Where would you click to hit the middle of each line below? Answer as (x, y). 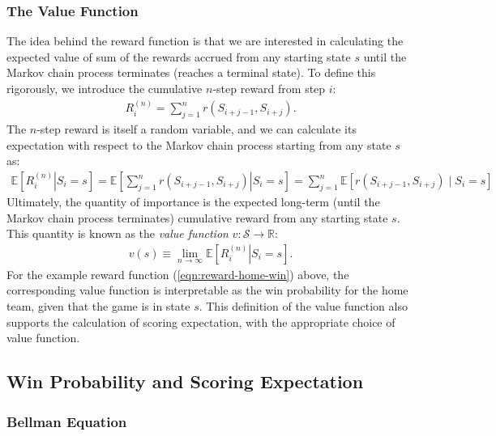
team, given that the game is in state (98, 306)
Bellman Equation (67, 421)
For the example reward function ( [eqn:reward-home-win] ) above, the (178, 274)
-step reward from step (269, 88)
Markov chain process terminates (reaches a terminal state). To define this (191, 72)
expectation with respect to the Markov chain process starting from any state (199, 144)
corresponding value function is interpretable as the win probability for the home (207, 290)
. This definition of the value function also (303, 306)
